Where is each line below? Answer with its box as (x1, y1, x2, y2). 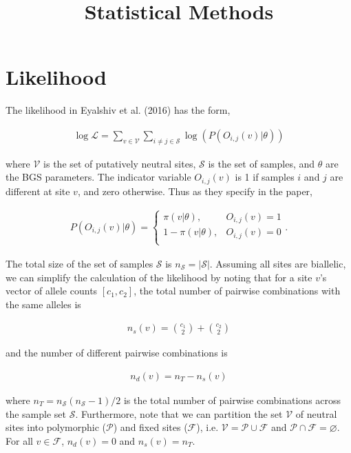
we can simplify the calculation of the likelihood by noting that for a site (6, 270, 312, 284)
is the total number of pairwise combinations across (123, 392, 341, 407)
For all (6, 433, 33, 447)
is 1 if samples (235, 170, 295, 184)
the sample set (6, 406, 67, 421)
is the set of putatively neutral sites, (43, 156, 196, 170)
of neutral (295, 406, 337, 421)
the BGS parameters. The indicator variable (6, 170, 191, 184)
